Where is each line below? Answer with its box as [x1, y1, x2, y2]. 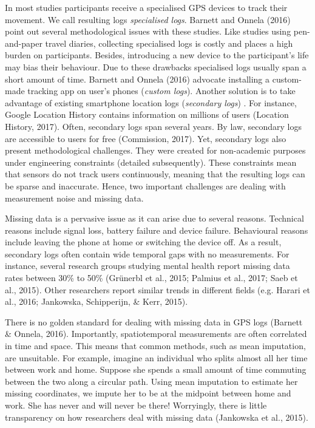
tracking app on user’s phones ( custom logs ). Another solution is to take [27, 84, 296, 97]
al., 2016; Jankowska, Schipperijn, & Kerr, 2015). [5, 295, 188, 308]
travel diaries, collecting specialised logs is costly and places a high [45, 36, 293, 49]
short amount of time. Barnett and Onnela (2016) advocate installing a [5, 72, 270, 85]
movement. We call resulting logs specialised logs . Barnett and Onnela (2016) [5, 13, 291, 25]
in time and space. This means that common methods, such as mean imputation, [5, 339, 306, 352]
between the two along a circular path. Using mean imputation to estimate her [5, 375, 298, 387]
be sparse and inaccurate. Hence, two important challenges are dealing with [5, 179, 286, 192]
